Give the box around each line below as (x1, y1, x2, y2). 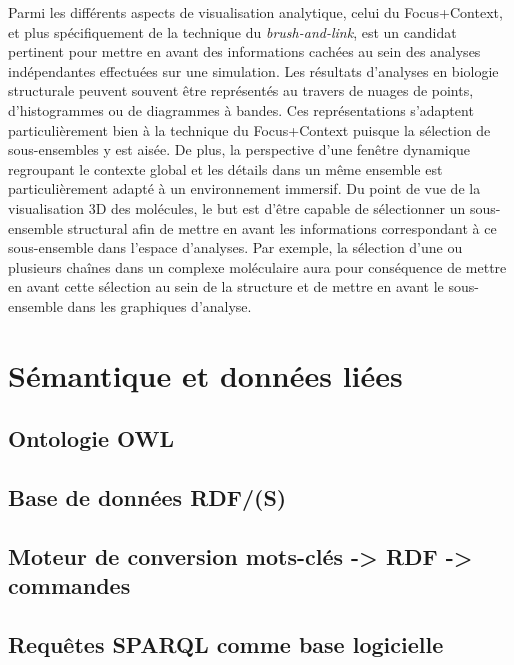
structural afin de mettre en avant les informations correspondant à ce (67, 217, 497, 238)
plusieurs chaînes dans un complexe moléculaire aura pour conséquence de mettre (8, 256, 507, 277)
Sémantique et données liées (8, 354, 403, 395)
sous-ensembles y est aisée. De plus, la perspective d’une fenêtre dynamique (8, 139, 471, 160)
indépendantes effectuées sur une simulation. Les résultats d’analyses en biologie (8, 60, 499, 81)
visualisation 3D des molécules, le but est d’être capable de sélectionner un (8, 197, 466, 218)
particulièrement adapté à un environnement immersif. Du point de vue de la (8, 178, 481, 199)
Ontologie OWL (8, 423, 174, 454)
